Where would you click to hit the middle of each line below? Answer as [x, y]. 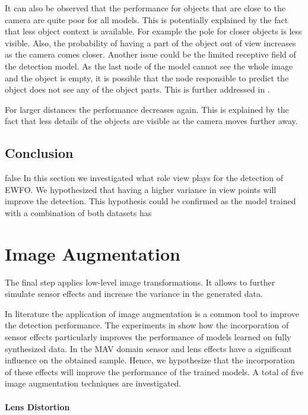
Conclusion [39, 153]
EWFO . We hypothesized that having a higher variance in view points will [141, 189]
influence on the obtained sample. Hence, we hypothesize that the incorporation [150, 360]
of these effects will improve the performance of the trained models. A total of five [154, 371]
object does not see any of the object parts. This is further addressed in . [137, 89]
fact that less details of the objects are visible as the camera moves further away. [151, 121]
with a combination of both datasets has [78, 212]
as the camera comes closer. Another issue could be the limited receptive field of [150, 54]
